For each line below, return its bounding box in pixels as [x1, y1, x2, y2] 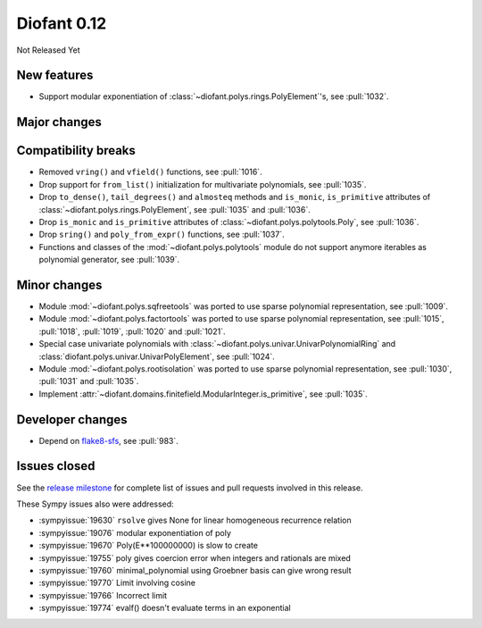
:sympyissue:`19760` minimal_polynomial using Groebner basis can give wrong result [38, 565, 352, 575]
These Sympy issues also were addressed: [16, 498, 174, 509]
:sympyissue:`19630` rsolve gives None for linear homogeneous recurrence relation [38, 515, 352, 526]
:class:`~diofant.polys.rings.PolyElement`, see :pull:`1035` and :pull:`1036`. [38, 204, 312, 214]
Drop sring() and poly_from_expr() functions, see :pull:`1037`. [38, 229, 285, 240]
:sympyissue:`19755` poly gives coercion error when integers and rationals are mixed [38, 552, 352, 563]
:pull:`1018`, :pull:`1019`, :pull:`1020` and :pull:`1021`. [38, 326, 226, 337]
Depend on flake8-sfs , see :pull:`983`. [38, 435, 179, 446]
